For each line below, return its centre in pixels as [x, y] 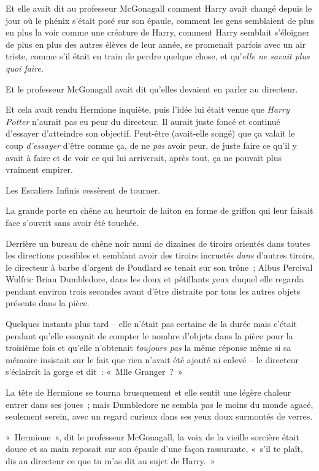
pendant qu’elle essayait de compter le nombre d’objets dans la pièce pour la [149, 335]
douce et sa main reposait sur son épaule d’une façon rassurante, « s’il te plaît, [154, 449]
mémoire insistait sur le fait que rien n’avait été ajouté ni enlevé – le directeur [152, 359]
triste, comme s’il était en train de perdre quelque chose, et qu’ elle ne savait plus [158, 56]
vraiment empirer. [39, 169]
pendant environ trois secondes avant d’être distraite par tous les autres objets [153, 291]
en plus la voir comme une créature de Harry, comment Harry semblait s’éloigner [158, 32]
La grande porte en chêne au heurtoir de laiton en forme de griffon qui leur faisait [159, 210]
